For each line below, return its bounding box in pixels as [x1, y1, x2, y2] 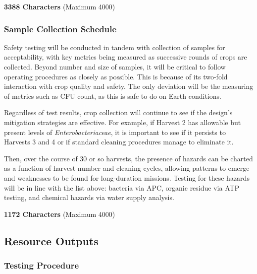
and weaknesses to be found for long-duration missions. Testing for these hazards [4, 172, 250, 183]
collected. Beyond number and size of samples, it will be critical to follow [4, 62, 226, 71]
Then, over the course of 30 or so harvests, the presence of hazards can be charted [4, 153, 253, 163]
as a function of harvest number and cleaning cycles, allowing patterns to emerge [4, 163, 250, 173]
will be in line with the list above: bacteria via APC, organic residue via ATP [4, 182, 240, 193]
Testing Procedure [4, 259, 79, 272]
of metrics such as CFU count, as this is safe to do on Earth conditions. [4, 90, 221, 101]
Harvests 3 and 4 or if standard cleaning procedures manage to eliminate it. [4, 137, 234, 147]
